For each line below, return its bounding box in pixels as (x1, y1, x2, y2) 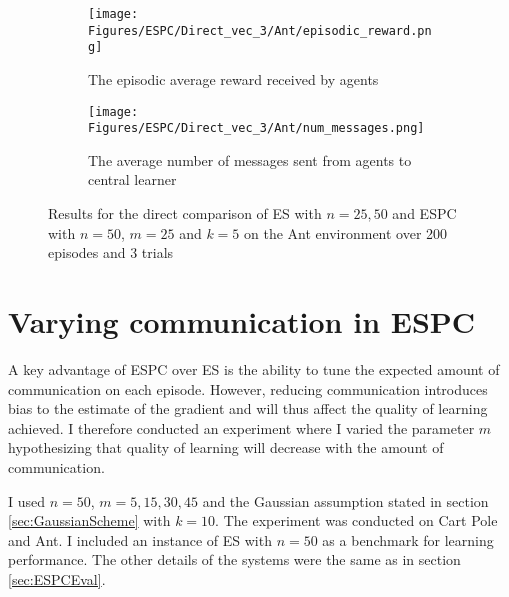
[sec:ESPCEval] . (8, 568, 106, 589)
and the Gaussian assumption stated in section (202, 490, 489, 511)
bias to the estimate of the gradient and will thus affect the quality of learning (8, 398, 488, 419)
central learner (88, 169, 177, 190)
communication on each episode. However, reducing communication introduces (8, 378, 488, 399)
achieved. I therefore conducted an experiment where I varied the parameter (8, 417, 475, 438)
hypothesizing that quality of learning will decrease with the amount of (8, 437, 444, 458)
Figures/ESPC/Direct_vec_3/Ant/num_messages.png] (88, 121, 425, 136)
